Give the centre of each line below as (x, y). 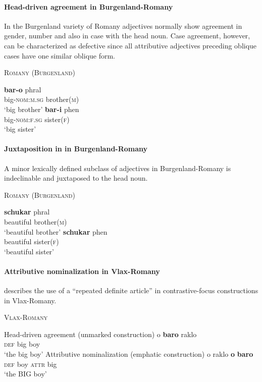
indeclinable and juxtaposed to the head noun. (76, 178)
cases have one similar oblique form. (60, 55)
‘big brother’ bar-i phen (42, 109)
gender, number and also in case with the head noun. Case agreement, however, (127, 36)
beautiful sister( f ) (32, 241)
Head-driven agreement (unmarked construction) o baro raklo (100, 334)
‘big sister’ (20, 129)
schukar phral (27, 212)
